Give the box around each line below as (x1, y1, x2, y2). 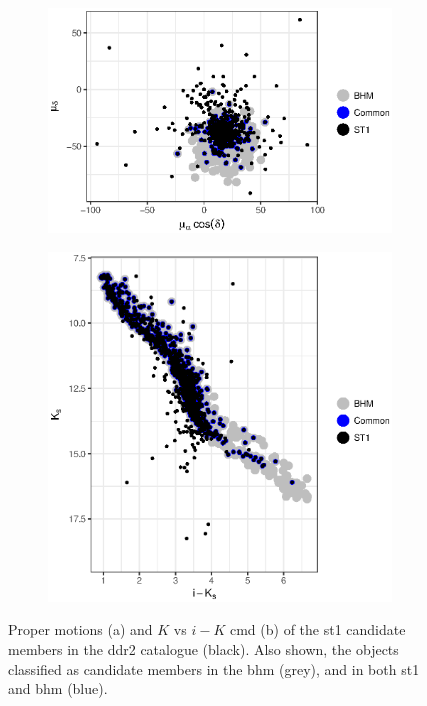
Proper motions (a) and (8, 619, 153, 640)
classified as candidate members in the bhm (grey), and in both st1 (8, 658, 420, 679)
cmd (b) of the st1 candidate (229, 619, 406, 640)
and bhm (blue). (8, 678, 108, 699)
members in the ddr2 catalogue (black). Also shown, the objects (8, 638, 399, 659)
